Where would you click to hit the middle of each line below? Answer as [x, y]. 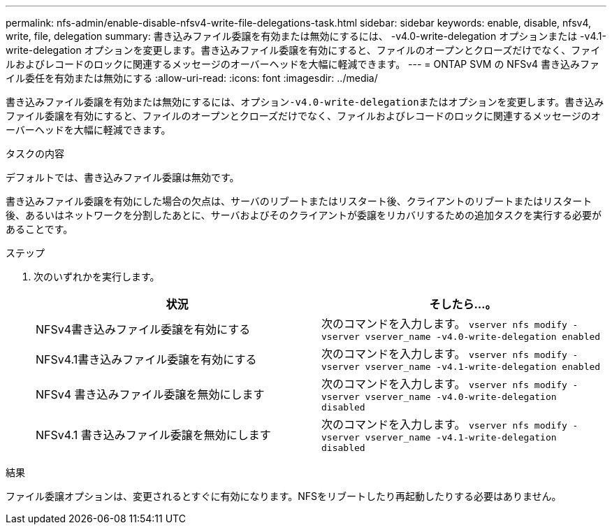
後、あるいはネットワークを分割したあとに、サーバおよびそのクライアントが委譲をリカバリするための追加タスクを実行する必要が [304, 215]
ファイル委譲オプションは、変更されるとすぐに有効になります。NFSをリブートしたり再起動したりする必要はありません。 [284, 496]
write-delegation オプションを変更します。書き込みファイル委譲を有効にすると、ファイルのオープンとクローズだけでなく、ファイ [303, 50]
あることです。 [39, 229]
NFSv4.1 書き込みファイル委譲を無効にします [153, 435]
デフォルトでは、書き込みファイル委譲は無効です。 [123, 177]
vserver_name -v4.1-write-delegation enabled [483, 367]
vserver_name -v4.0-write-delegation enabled [483, 337]
